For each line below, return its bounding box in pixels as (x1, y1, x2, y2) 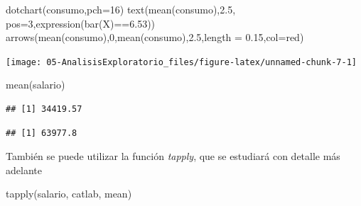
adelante (6, 162, 42, 177)
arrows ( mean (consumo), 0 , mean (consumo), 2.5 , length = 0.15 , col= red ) (6, 30, 304, 45)
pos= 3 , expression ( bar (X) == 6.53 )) (6, 16, 156, 30)
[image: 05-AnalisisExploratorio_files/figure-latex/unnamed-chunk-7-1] (6, 57, 357, 67)
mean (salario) (6, 77, 65, 92)
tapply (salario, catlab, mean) (6, 186, 132, 201)
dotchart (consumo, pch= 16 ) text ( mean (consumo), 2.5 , (6, 2, 236, 16)
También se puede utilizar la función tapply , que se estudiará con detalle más (6, 149, 340, 164)
